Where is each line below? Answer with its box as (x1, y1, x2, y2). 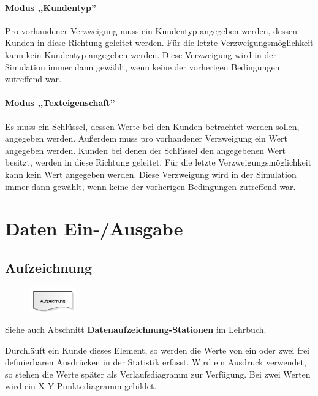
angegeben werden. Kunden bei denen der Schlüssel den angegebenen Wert (5, 143, 286, 156)
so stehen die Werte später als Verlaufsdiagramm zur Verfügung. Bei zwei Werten (5, 367, 311, 380)
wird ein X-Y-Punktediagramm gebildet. (5, 379, 157, 392)
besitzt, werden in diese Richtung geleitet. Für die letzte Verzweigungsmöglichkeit (5, 156, 312, 169)
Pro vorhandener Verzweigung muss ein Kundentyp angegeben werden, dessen (5, 24, 298, 37)
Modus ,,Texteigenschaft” (5, 96, 115, 109)
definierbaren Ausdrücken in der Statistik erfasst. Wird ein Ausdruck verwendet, (5, 356, 306, 368)
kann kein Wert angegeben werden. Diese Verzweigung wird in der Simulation (5, 167, 297, 180)
